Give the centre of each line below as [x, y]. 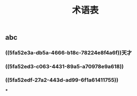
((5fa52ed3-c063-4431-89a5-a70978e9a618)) [64, 67]
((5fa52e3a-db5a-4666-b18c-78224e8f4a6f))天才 [68, 53]
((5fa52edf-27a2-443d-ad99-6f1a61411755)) [62, 80]
